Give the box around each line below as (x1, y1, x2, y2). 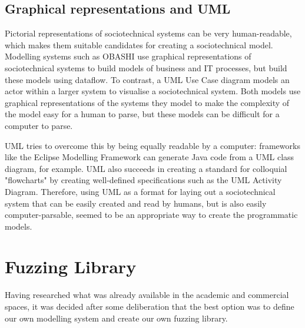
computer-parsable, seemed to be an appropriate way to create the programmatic (5, 208, 298, 221)
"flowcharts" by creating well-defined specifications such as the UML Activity (5, 174, 282, 186)
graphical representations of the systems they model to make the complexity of (5, 96, 290, 108)
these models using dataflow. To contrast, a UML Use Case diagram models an (5, 73, 290, 85)
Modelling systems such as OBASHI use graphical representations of (5, 50, 251, 62)
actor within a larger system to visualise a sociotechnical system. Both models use (5, 85, 301, 97)
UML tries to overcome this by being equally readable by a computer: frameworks (5, 139, 300, 151)
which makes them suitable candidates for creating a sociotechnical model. (5, 38, 273, 51)
